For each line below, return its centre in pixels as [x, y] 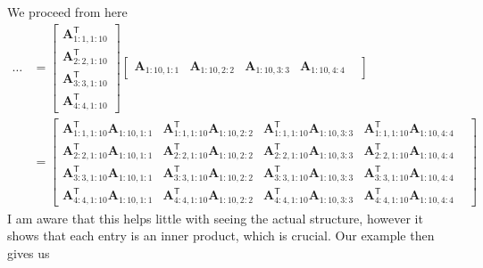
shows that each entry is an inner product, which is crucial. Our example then [221, 236]
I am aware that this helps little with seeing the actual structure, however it [215, 218]
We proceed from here [67, 12]
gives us [29, 252]
